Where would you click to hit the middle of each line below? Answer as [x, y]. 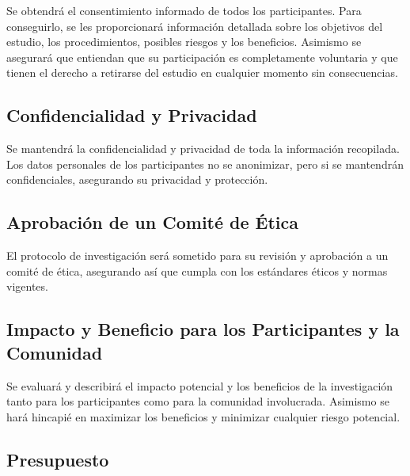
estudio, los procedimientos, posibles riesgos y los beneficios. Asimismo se [184, 42]
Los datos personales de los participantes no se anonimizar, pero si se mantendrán [205, 164]
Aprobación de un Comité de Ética [153, 222]
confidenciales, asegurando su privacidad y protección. [137, 179]
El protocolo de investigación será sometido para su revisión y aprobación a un [197, 255]
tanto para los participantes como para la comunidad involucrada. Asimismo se [198, 401]
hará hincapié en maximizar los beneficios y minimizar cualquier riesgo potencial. [203, 416]
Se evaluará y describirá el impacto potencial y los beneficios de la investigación [200, 385]
